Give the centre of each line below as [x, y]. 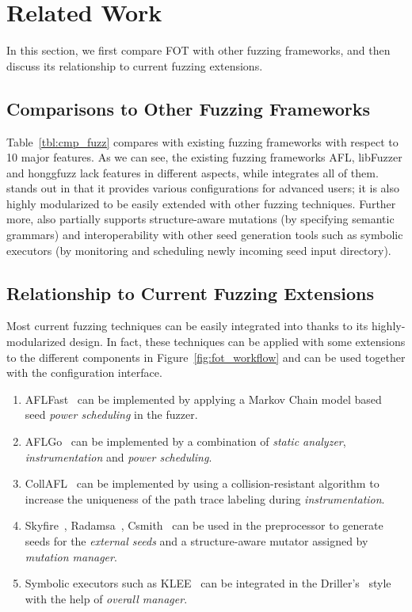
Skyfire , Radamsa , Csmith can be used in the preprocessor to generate [204, 525]
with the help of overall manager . [106, 598]
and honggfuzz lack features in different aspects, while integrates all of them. [193, 172]
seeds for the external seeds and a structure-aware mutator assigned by [196, 541]
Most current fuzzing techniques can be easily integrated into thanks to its [187, 326]
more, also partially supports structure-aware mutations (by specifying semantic [200, 219]
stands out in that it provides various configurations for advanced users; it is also [203, 188]
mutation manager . [71, 556]
